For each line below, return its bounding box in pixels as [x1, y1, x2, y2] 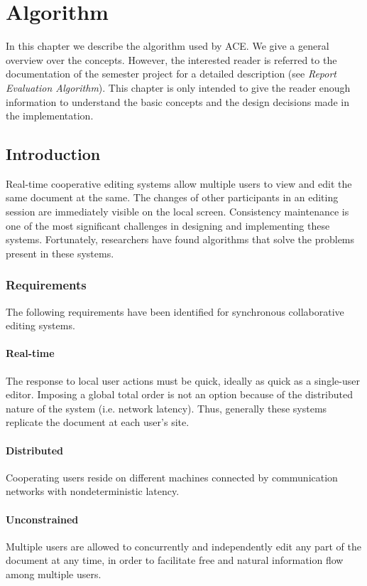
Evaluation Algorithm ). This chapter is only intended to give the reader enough [6, 80, 351, 95]
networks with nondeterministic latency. [6, 484, 180, 499]
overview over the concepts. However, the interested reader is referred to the [6, 52, 337, 67]
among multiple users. [6, 567, 102, 581]
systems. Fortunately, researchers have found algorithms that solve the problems [6, 232, 355, 247]
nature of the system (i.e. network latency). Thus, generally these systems [6, 400, 327, 415]
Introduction [6, 143, 101, 165]
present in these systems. [6, 245, 114, 260]
